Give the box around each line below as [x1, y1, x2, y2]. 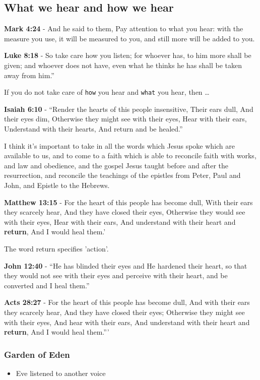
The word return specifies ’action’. [4, 243, 109, 254]
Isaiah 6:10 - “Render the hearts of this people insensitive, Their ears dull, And [4, 103, 253, 114]
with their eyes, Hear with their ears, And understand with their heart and [4, 216, 236, 227]
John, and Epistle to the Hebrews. [4, 179, 110, 190]
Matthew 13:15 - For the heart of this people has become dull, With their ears [4, 197, 253, 207]
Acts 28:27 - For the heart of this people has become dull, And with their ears [4, 297, 250, 307]
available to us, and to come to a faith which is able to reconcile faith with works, [4, 150, 256, 161]
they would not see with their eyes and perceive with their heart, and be [4, 270, 228, 281]
